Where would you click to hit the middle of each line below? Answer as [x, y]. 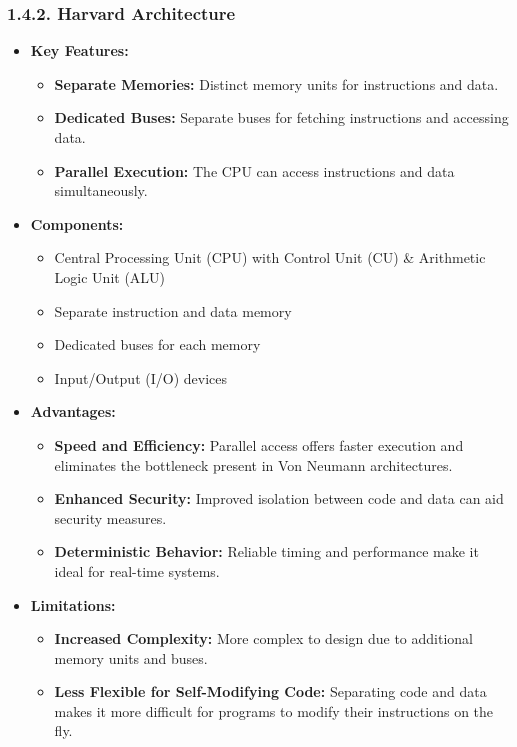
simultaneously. [101, 190]
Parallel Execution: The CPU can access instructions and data [254, 170]
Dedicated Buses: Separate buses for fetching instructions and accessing [281, 117]
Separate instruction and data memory [173, 310]
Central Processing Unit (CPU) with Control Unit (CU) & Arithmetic [270, 257]
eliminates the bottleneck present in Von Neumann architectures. [253, 464]
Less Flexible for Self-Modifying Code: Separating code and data [270, 691]
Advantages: [73, 411]
